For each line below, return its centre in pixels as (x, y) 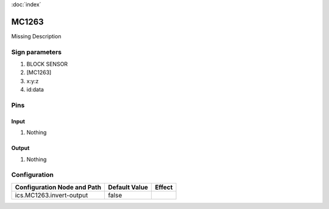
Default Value (128, 187)
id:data (35, 90)
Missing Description (36, 36)
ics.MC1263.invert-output (51, 195)
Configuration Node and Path (58, 187)
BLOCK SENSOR (47, 64)
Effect (164, 187)
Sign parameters (37, 52)
